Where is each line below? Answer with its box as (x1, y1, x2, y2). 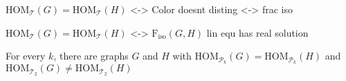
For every (6, 48, 46, 63)
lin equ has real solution (206, 25, 309, 39)
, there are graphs (53, 48, 129, 63)
